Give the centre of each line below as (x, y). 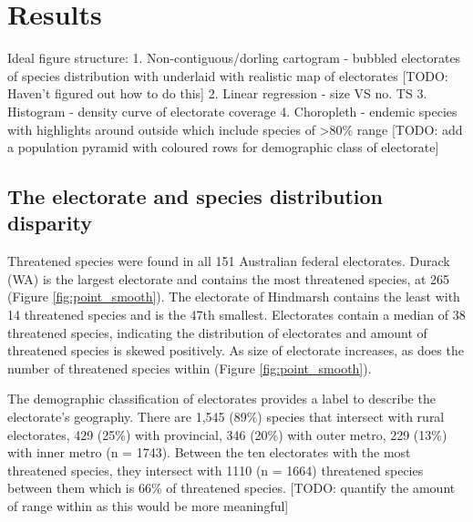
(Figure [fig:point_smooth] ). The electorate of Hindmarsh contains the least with (234, 297)
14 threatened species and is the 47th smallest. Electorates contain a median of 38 (236, 315)
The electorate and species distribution (195, 196)
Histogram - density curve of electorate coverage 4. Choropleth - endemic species (232, 111)
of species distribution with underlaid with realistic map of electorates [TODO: (228, 75)
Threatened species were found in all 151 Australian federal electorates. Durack (229, 261)
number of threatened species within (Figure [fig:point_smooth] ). (190, 368)
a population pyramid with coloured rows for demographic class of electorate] (223, 147)
